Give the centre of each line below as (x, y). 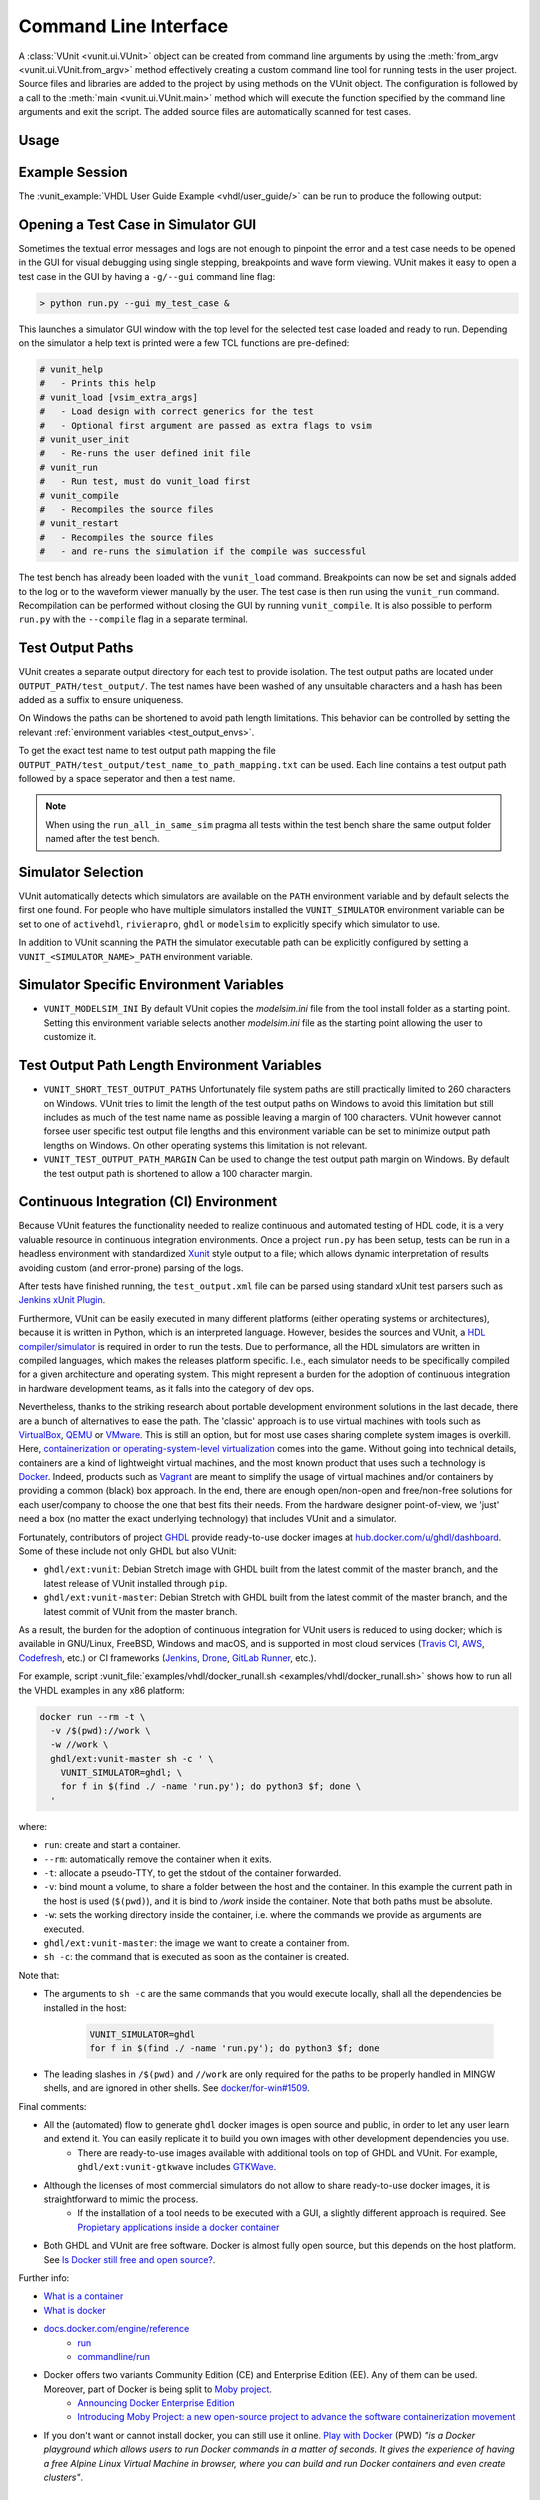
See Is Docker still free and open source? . (129, 2259)
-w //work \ (79, 1744)
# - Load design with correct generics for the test (176, 411)
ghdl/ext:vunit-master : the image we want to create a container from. (196, 1942)
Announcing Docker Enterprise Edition (156, 2403)
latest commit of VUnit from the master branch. (140, 1611)
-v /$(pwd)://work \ (100, 1730)
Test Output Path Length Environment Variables (170, 1065)
